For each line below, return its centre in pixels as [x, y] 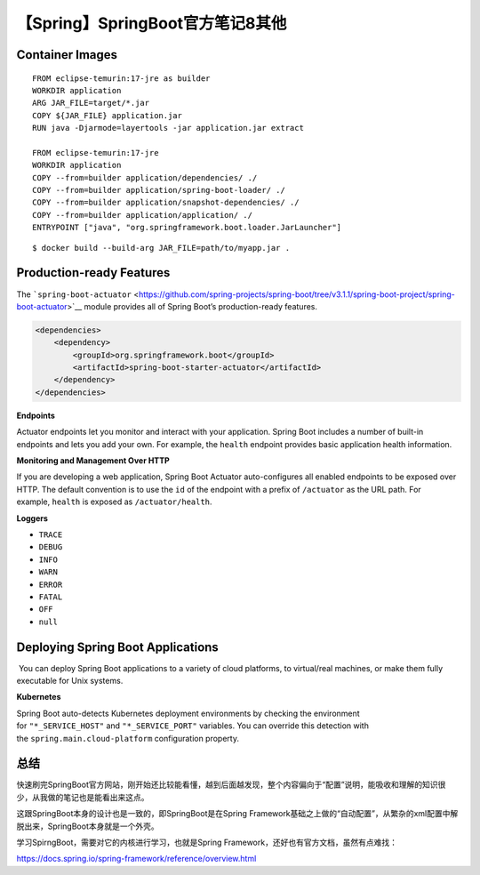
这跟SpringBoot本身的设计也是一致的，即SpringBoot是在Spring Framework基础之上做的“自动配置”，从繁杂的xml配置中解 [237, 814]
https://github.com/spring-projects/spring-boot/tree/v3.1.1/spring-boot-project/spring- [296, 294]
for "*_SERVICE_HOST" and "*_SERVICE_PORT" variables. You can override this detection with [192, 726]
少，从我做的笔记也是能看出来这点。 [83, 797]
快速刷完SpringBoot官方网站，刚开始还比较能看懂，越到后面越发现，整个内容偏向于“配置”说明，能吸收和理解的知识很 [231, 785]
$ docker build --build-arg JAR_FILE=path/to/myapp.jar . [161, 248]
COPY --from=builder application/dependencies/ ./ [145, 177]
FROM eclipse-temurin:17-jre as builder [121, 78]
